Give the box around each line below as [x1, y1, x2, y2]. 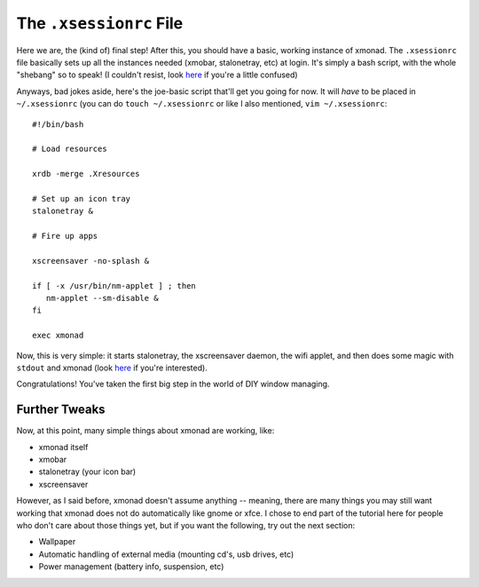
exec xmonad [32, 330, 84, 341]
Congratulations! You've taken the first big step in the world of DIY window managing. [16, 378, 330, 390]
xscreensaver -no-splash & [32, 256, 150, 266]
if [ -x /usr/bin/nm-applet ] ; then [32, 281, 197, 290]
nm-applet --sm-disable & [45, 293, 159, 303]
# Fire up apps [32, 231, 98, 242]
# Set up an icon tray [32, 194, 131, 203]
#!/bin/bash [32, 119, 84, 129]
